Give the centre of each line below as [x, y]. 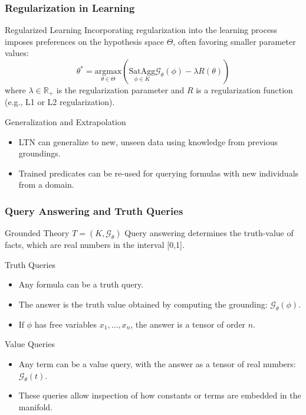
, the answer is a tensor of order [188, 324]
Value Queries [30, 344]
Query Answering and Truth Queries [94, 210]
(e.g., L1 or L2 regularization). [60, 102]
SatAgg [142, 71]
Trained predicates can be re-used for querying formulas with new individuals [159, 173]
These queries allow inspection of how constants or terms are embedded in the [160, 395]
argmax [108, 71]
